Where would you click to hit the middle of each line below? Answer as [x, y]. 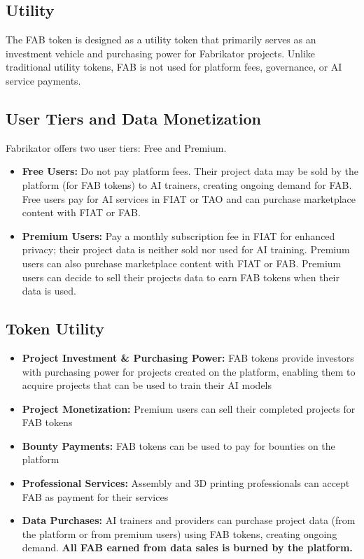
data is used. [49, 291]
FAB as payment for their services [95, 496]
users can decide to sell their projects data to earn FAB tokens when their [181, 277]
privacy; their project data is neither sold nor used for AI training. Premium [186, 249]
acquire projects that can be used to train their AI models [147, 385]
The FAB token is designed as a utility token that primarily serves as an [161, 40]
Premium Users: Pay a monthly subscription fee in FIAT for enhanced [178, 235]
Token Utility [55, 328]
